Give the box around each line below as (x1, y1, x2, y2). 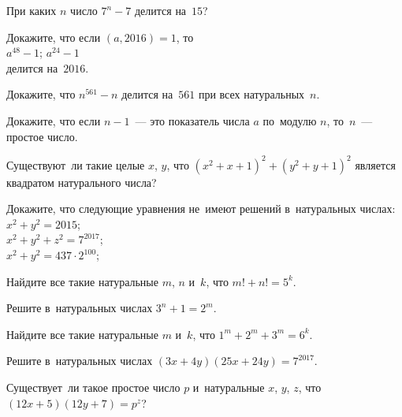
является (355, 156, 396, 173)
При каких (6, 2, 57, 18)
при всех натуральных (198, 86, 305, 102)
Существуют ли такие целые (6, 156, 145, 173)
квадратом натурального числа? (6, 173, 157, 190)
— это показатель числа (135, 112, 250, 128)
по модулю (262, 112, 317, 128)
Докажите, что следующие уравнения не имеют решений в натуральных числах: (6, 200, 396, 217)
